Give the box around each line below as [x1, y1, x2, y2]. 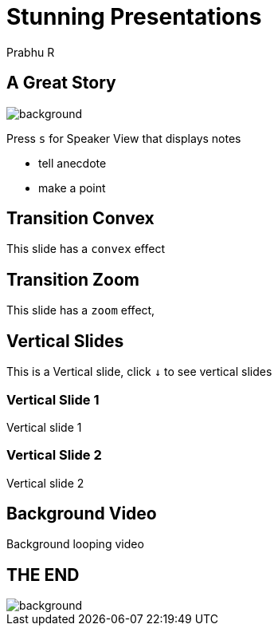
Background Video [6, 504, 157, 524]
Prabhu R [6, 45, 55, 59]
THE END [6, 564, 80, 585]
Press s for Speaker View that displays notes [6, 131, 241, 145]
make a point [38, 180, 106, 195]
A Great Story [6, 73, 116, 93]
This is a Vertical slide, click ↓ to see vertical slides [6, 365, 272, 379]
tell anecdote [38, 156, 107, 170]
